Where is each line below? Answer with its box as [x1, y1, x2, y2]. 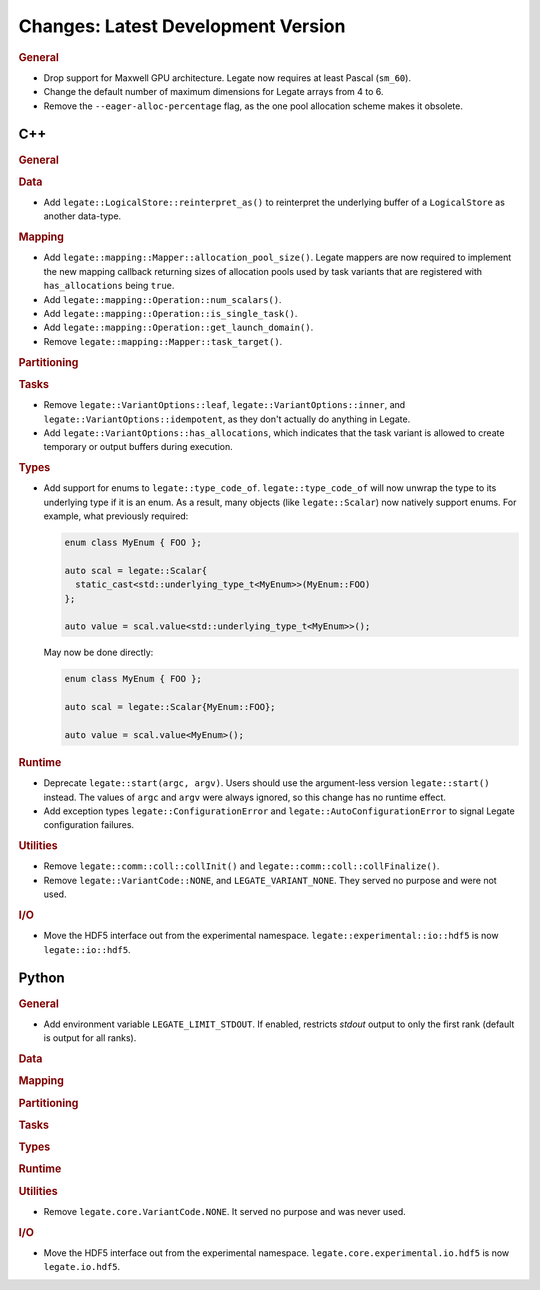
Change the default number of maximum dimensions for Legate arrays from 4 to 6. [43, 86, 384, 98]
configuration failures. [43, 819, 135, 831]
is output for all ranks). [43, 1032, 137, 1044]
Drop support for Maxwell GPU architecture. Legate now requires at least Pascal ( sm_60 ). [43, 71, 412, 84]
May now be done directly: [43, 646, 154, 659]
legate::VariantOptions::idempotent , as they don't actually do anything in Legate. [43, 413, 411, 425]
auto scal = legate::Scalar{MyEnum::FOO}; [64, 701, 276, 713]
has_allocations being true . [43, 280, 175, 292]
